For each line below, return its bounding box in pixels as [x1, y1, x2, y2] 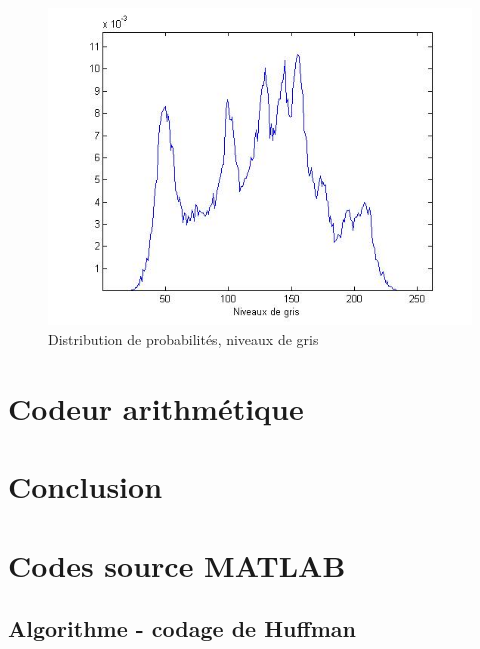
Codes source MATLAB [8, 544, 346, 585]
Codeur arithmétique [8, 387, 304, 428]
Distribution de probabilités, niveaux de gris [48, 329, 319, 350]
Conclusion [8, 466, 163, 507]
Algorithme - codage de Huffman [8, 613, 356, 644]
